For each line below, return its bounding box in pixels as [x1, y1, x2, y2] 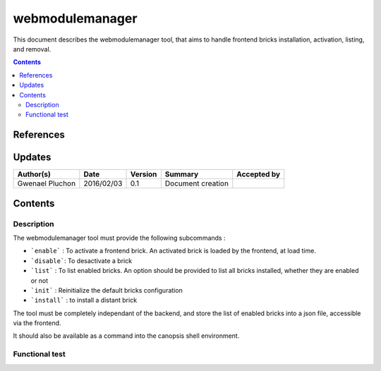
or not [30, 276, 49, 285]
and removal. [13, 44, 52, 53]
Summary [164, 169, 199, 179]
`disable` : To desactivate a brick [30, 256, 133, 264]
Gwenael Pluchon [17, 178, 76, 188]
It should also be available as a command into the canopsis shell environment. [13, 332, 240, 340]
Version [130, 169, 157, 179]
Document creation [164, 178, 229, 188]
